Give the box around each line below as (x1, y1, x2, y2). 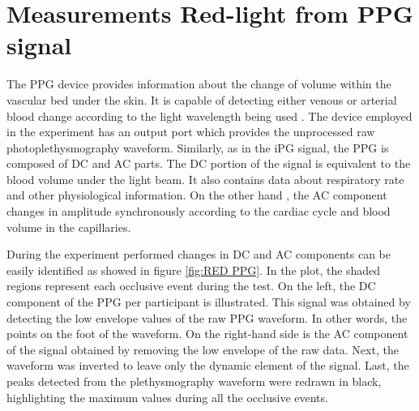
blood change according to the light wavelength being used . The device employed (6, 107, 413, 124)
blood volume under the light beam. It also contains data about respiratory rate (6, 170, 404, 187)
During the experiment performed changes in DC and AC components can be (6, 246, 391, 263)
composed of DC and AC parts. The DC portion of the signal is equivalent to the (6, 155, 411, 172)
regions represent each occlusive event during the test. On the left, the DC (6, 277, 376, 294)
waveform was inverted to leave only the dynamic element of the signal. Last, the (6, 357, 409, 374)
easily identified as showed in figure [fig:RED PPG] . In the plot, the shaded (6, 261, 381, 278)
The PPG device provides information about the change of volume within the (6, 75, 391, 92)
